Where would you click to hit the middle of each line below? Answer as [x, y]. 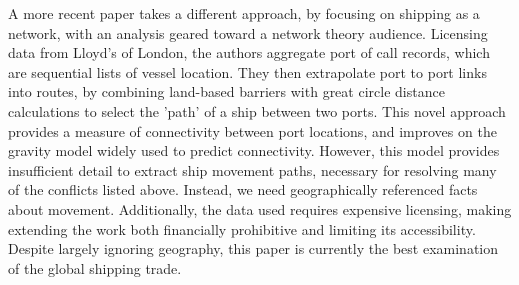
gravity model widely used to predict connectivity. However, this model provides [254, 150]
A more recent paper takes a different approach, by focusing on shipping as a [244, 13]
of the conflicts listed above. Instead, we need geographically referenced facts [243, 189]
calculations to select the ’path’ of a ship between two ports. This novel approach [257, 110]
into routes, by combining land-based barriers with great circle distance [226, 91]
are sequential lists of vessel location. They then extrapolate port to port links [247, 71]
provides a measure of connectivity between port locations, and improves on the [252, 130]
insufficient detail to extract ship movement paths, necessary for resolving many [252, 169]
